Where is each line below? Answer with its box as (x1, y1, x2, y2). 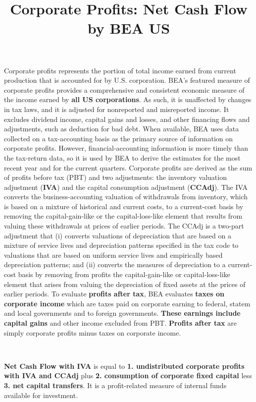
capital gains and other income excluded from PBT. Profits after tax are (4, 318, 237, 328)
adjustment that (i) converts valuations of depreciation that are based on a (4, 230, 231, 240)
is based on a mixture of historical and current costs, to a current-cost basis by (4, 201, 244, 211)
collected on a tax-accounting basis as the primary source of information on (4, 133, 233, 143)
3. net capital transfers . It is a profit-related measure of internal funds (4, 380, 227, 390)
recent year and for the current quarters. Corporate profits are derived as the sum (4, 162, 253, 172)
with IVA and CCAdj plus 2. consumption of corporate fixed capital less (4, 370, 252, 381)
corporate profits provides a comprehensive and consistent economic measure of (4, 84, 245, 95)
